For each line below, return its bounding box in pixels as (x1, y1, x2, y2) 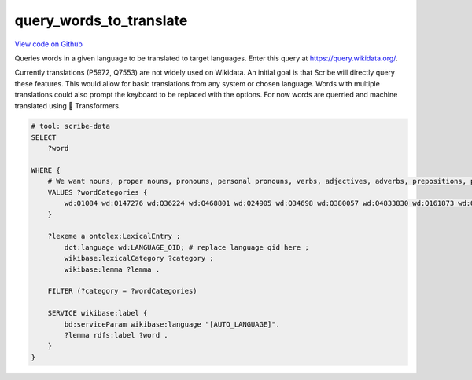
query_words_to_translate (14, 12, 188, 29)
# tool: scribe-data (31, 122, 110, 131)
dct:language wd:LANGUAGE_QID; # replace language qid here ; (64, 243, 310, 251)
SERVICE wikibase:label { (47, 309, 148, 318)
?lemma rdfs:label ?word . (64, 331, 168, 339)
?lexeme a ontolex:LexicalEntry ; (47, 232, 181, 241)
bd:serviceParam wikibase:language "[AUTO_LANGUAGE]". (64, 320, 281, 329)
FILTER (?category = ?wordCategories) (47, 287, 197, 296)
